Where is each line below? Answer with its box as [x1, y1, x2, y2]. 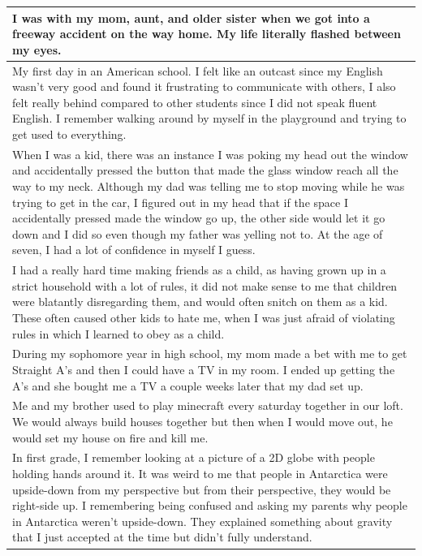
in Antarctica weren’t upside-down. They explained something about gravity [12, 512, 393, 529]
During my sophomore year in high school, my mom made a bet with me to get [12, 345, 407, 362]
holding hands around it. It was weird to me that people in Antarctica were [12, 465, 388, 482]
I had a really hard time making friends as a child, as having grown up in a [12, 261, 386, 278]
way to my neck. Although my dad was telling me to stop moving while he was [12, 177, 405, 194]
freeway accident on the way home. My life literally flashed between [12, 25, 401, 42]
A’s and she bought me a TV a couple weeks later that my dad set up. [12, 377, 364, 394]
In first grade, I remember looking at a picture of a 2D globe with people [12, 449, 375, 466]
